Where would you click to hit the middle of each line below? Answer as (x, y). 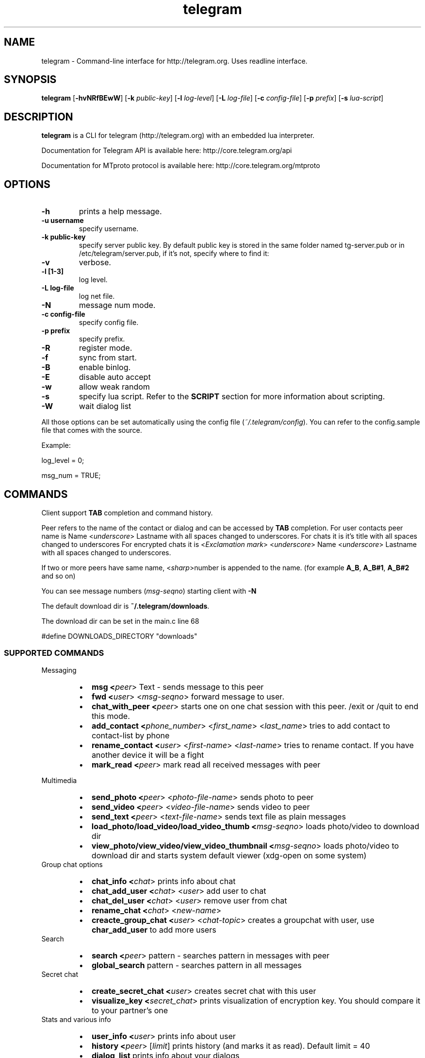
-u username (63, 221)
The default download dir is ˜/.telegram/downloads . (125, 606)
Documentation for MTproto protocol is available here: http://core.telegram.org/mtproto (181, 166)
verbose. (95, 263)
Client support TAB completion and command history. (127, 512)
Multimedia (59, 780)
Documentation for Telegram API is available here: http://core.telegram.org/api (167, 151)
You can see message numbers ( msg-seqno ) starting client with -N (149, 591)
